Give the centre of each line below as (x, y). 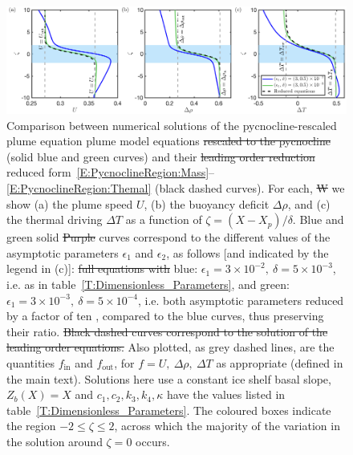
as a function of (164, 219)
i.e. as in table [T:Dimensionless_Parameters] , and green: (148, 284)
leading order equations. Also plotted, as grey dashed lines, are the (170, 347)
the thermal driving (55, 219)
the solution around (55, 441)
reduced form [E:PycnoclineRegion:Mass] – (111, 172)
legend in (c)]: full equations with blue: (102, 268)
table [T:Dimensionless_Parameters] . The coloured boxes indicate (169, 410)
